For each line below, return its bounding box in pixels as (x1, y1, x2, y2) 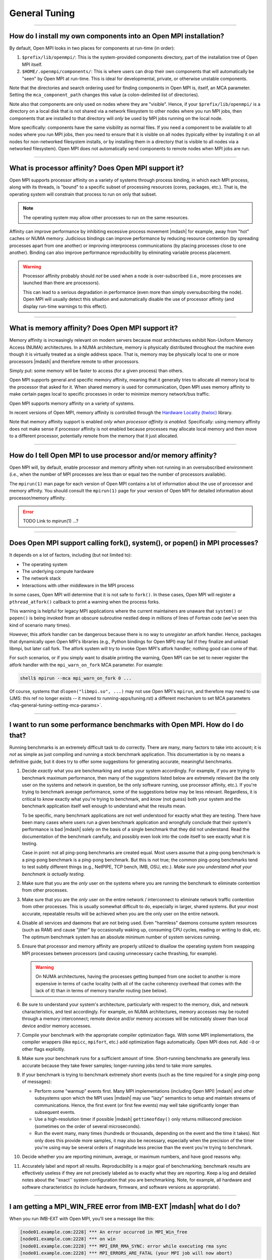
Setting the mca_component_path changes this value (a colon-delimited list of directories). (9, 92, 199, 98)
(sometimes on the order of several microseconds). (34, 1123, 141, 1129)
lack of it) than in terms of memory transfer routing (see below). (35, 988, 168, 994)
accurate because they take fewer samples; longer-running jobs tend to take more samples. (22, 1062, 213, 1068)
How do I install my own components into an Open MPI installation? (9, 32, 224, 40)
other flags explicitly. (22, 1046, 65, 1052)
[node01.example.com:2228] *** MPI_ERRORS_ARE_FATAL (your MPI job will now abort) (20, 1250, 233, 1256)
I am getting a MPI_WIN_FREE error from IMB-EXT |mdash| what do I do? (9, 1202, 241, 1211)
